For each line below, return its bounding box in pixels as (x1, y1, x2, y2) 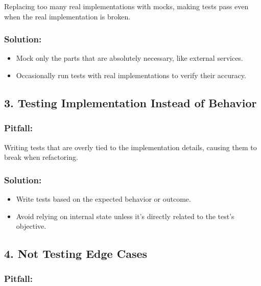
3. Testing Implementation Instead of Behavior (4, 94, 257, 110)
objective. (16, 221, 46, 231)
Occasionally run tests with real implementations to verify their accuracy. (16, 70, 246, 80)
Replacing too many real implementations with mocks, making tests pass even (4, 1, 249, 11)
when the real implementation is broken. (4, 11, 131, 21)
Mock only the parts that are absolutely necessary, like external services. (16, 53, 243, 63)
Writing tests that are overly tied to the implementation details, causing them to (4, 141, 257, 152)
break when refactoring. (4, 152, 78, 162)
